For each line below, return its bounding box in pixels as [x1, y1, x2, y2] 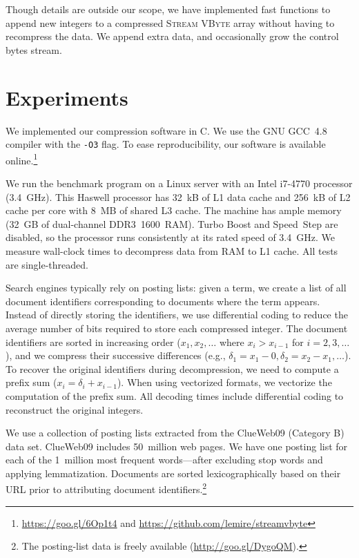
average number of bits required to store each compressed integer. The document [6, 320, 348, 335]
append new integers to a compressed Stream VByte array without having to [6, 15, 335, 30]
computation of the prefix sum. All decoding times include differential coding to [6, 388, 344, 403]
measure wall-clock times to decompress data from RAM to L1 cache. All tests [6, 243, 338, 258]
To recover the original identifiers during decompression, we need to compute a [6, 361, 339, 376]
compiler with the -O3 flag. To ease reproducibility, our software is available [6, 137, 326, 151]
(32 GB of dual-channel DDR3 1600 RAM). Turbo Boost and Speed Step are [6, 216, 338, 231]
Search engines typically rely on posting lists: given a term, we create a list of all [6, 280, 347, 295]
